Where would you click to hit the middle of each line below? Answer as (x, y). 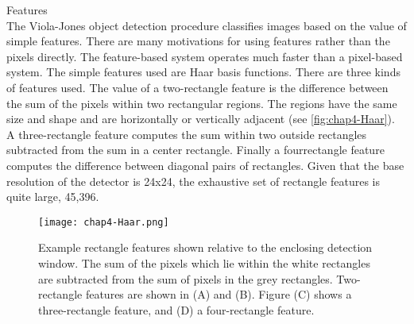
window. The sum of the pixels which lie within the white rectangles (204, 262)
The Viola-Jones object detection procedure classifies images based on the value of (207, 25)
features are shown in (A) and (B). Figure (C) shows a (219, 294)
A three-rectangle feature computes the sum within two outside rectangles (187, 134)
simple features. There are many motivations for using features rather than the (198, 41)
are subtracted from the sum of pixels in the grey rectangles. (186, 278)
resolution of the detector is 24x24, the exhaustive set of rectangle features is (193, 181)
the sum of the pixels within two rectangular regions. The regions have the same (202, 103)
